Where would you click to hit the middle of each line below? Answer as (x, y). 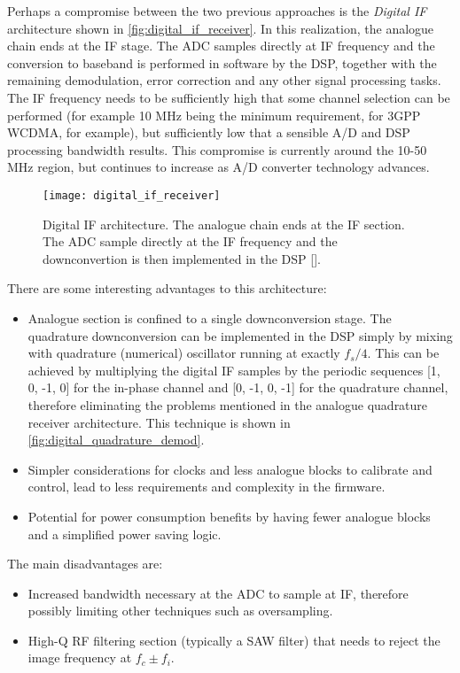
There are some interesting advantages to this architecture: (167, 288)
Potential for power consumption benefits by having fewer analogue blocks (229, 516)
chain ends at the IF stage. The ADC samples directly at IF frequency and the (221, 46)
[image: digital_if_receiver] (132, 195)
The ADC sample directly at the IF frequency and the (190, 241)
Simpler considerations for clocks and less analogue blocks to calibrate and (230, 469)
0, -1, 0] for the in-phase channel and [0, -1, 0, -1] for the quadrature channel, (238, 387)
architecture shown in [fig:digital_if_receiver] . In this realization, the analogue (221, 28)
